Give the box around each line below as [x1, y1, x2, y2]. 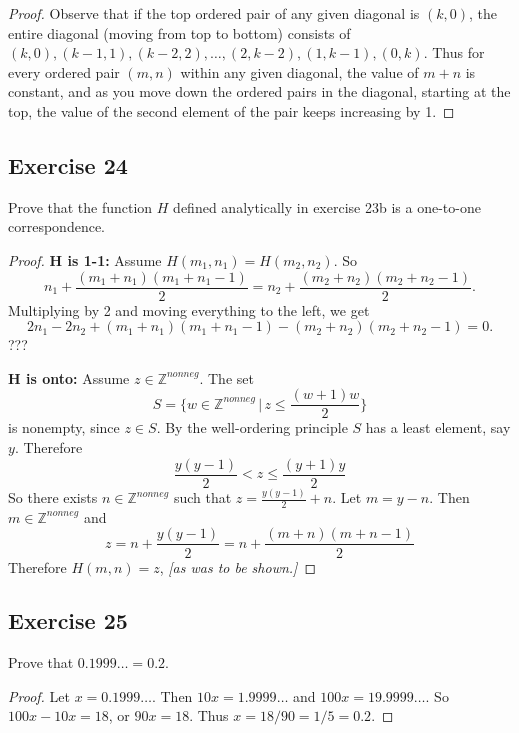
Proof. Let [8, 685, 70, 706]
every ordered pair [8, 61, 120, 82]
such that [173, 487, 232, 508]
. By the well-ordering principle [156, 417, 348, 438]
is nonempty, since [8, 417, 120, 438]
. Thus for [423, 42, 485, 63]
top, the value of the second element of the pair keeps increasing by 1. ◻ [8, 100, 455, 121]
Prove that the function [8, 196, 153, 217]
